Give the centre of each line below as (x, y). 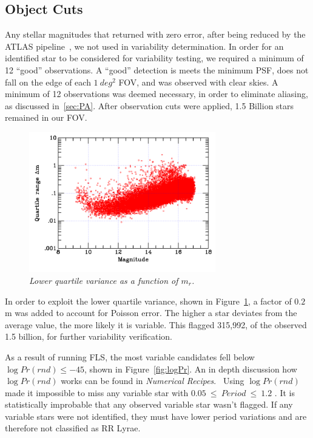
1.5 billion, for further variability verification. (89, 336)
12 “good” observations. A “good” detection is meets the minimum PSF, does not (157, 69)
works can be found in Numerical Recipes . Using (153, 381)
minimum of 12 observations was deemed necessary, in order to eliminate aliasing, (156, 94)
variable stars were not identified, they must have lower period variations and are (156, 416)
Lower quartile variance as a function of (104, 280)
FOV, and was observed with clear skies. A (198, 82)
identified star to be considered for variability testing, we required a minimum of (154, 58)
